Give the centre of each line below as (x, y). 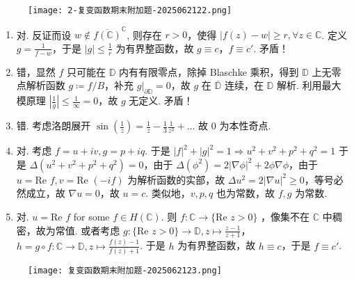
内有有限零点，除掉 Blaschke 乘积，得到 (209, 71)
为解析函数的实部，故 (176, 179)
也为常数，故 (246, 193)
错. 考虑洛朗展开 (54, 126)
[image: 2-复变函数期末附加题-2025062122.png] (130, 10)
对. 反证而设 (44, 34)
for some (91, 216)
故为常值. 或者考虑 (78, 230)
